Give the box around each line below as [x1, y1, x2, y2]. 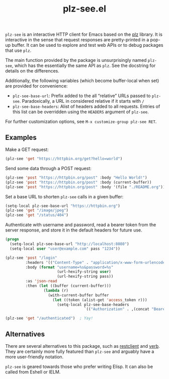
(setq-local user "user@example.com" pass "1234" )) [10, 246, 121, 251]
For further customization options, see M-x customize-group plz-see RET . [5, 119, 157, 125]
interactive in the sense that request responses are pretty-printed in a [5, 37, 149, 43]
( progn [5, 237, 19, 242]
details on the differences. [5, 68, 59, 74]
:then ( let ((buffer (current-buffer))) [25, 283, 112, 288]
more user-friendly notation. [5, 353, 64, 360]
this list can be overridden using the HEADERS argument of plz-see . [12, 109, 149, 115]
